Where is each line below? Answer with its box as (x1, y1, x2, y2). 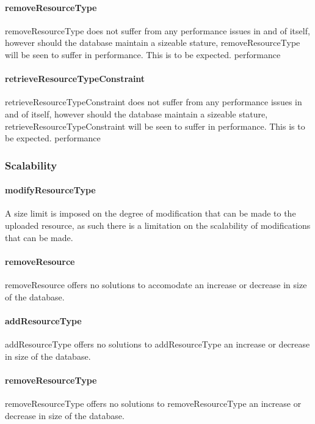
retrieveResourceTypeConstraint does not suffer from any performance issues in (5, 95, 302, 108)
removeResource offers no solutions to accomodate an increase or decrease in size (5, 278, 307, 291)
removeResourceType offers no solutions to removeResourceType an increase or (5, 396, 302, 409)
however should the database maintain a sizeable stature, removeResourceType (5, 36, 300, 49)
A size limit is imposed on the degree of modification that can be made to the (5, 207, 296, 220)
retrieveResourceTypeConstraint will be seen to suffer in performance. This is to (5, 119, 305, 132)
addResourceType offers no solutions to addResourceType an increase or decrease (5, 337, 310, 350)
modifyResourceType (5, 184, 96, 196)
